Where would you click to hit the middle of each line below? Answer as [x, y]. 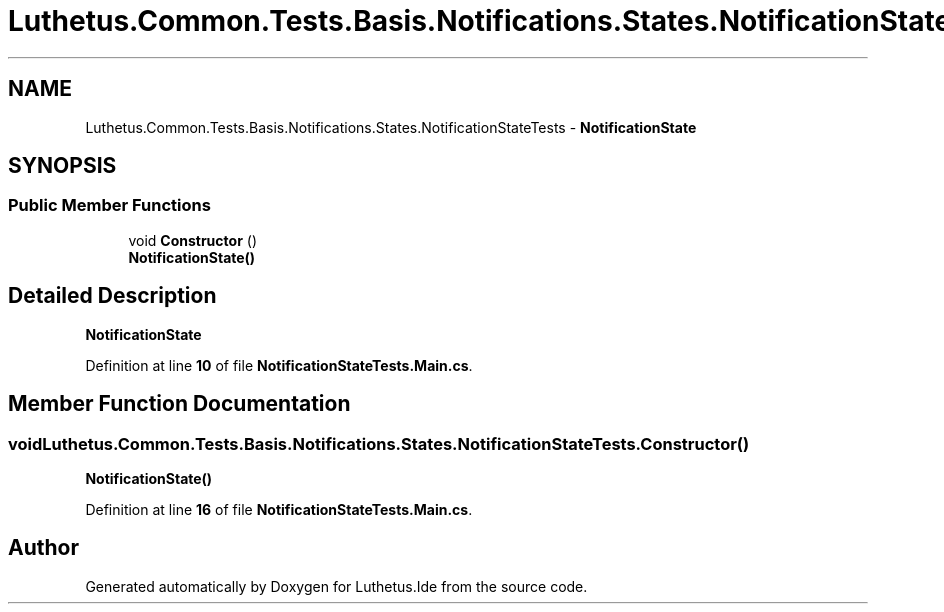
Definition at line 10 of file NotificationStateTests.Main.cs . [279, 365]
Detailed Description [112, 296]
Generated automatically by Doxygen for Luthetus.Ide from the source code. [336, 586]
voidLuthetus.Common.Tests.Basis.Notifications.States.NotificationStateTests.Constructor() [379, 443]
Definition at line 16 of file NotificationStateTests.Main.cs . [279, 509]
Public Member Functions [109, 205]
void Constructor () [192, 240]
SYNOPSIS [62, 166]
